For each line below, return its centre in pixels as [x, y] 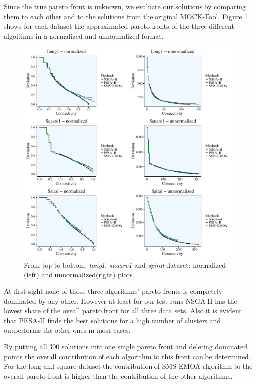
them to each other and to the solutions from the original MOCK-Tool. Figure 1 [126, 16]
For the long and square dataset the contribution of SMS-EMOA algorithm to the [128, 366]
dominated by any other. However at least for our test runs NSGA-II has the [121, 301]
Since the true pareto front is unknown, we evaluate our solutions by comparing [125, 6]
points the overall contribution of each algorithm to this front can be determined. [127, 356]
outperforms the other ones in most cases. [67, 330]
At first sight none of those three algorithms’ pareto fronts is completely [113, 291]
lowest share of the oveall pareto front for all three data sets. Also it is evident [123, 310]
